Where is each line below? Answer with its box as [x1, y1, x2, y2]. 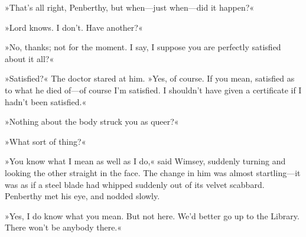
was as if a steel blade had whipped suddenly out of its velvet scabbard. [5, 178, 265, 190]
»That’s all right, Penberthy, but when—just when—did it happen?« [5, 1, 255, 13]
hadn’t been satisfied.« [5, 95, 87, 108]
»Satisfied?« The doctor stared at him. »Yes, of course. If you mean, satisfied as [5, 72, 295, 85]
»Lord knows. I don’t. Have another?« [5, 21, 143, 33]
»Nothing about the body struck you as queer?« [5, 115, 179, 128]
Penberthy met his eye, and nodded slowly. [5, 190, 160, 202]
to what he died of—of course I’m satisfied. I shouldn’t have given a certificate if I [5, 83, 302, 96]
